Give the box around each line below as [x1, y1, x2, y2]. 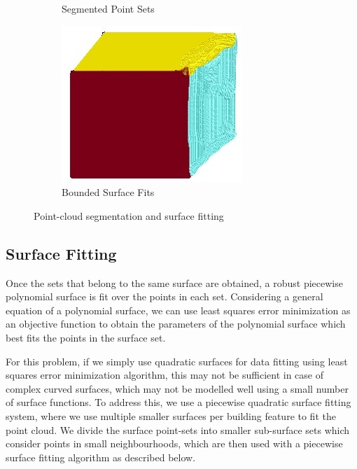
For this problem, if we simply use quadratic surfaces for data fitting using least [6, 353, 348, 368]
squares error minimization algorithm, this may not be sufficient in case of [6, 367, 324, 382]
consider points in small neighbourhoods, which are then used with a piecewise [6, 436, 343, 451]
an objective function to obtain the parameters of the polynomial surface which [6, 316, 346, 331]
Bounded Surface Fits [62, 185, 155, 199]
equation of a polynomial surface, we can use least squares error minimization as [6, 302, 351, 317]
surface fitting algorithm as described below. [6, 449, 196, 464]
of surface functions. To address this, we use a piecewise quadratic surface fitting [6, 395, 351, 409]
